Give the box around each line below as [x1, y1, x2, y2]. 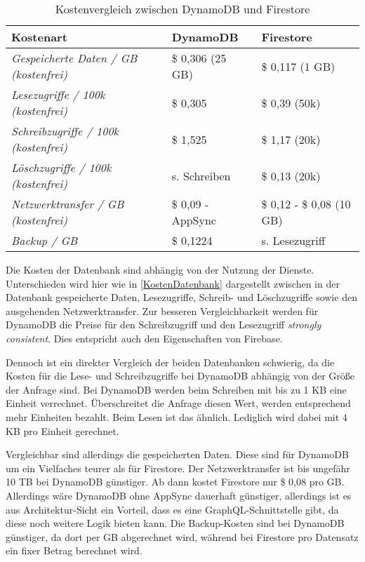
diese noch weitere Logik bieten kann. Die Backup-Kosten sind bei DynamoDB [6, 516, 345, 530]
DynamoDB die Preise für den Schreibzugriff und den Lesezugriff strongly [6, 317, 321, 332]
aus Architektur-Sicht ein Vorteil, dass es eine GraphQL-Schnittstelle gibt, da [6, 502, 339, 516]
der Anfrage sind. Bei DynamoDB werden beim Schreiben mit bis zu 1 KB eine [6, 382, 347, 396]
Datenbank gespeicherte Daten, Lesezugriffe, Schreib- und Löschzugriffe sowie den [6, 290, 357, 305]
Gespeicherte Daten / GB [11, 50, 138, 66]
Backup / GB [11, 232, 78, 248]
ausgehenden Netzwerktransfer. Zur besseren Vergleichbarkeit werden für [6, 303, 319, 318]
